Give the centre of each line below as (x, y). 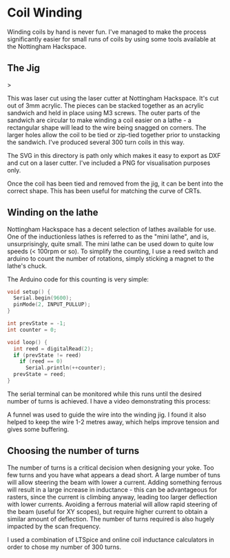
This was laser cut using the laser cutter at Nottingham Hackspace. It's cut (113, 98)
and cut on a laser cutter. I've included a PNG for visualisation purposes (109, 163)
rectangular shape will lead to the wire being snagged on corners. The (107, 127)
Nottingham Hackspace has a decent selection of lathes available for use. (112, 229)
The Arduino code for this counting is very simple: (78, 279)
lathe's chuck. (27, 266)
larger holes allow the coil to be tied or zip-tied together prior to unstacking (114, 134)
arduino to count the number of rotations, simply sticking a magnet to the (111, 258)
